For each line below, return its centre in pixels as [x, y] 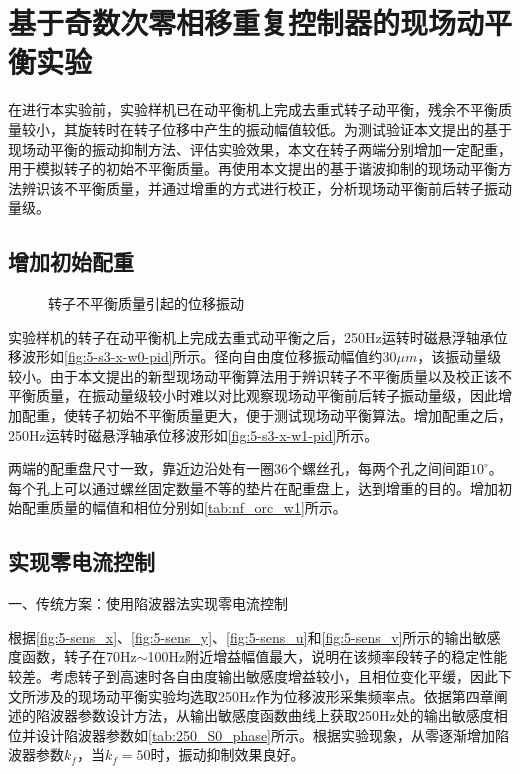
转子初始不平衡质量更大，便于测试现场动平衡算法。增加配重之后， [294, 415]
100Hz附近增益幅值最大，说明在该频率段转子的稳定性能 [327, 656]
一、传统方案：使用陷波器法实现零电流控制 [148, 603]
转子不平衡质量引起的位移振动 [146, 303]
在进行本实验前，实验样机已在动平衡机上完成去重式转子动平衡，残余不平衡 [253, 109]
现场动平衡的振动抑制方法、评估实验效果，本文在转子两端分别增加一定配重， [260, 148]
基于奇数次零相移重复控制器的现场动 [246, 22]
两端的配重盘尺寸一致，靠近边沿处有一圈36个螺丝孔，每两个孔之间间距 [239, 468]
